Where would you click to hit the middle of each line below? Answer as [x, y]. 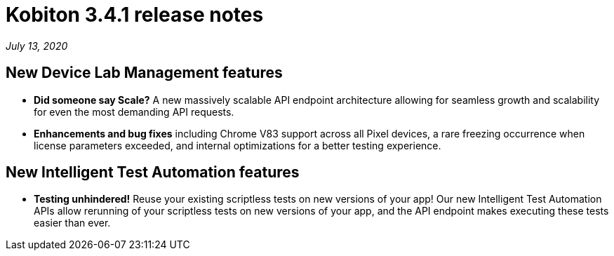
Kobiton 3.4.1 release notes [135, 15]
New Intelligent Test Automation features [153, 173]
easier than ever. [72, 223]
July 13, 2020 [37, 46]
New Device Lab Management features [144, 73]
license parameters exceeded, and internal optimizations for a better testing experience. [238, 145]
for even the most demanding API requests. [134, 112]
